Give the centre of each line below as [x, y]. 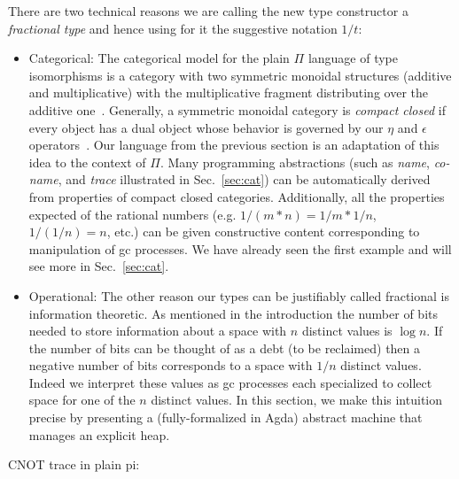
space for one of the [82, 400]
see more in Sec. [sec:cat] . [99, 266]
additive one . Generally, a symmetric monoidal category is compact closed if [237, 109]
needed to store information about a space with [158, 331]
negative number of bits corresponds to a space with [171, 365]
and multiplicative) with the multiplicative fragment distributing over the [228, 93]
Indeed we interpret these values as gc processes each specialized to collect [230, 382]
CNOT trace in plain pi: [74, 464]
